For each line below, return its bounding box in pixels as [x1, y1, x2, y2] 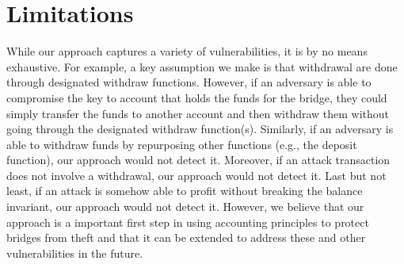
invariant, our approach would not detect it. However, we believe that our [6, 198, 364, 215]
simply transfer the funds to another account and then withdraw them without [6, 105, 390, 121]
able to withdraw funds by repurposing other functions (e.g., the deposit [6, 136, 357, 152]
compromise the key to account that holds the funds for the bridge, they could [6, 89, 387, 105]
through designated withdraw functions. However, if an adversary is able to [6, 74, 372, 90]
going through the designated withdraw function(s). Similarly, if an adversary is [6, 121, 394, 137]
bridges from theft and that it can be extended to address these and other [6, 229, 366, 246]
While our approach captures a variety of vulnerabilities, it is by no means [6, 43, 368, 59]
